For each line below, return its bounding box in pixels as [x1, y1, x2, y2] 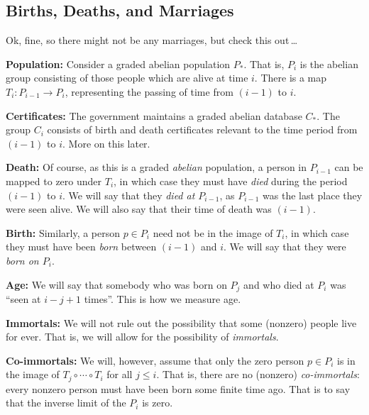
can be [334, 160, 363, 175]
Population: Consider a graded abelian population [6, 56, 231, 71]
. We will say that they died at [62, 187, 195, 202]
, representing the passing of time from [65, 84, 233, 99]
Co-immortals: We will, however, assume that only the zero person [6, 353, 304, 367]
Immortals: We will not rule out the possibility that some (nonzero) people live [6, 315, 357, 330]
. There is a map [254, 70, 327, 85]
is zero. [142, 395, 173, 410]
